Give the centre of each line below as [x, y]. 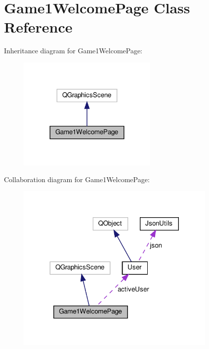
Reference [38, 27]
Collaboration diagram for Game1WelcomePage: [77, 179]
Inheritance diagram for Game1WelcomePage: [73, 51]
